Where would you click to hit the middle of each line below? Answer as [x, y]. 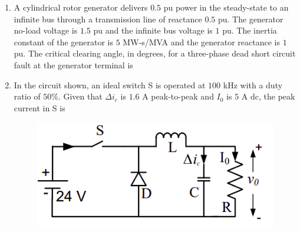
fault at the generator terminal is [73, 64]
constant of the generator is [64, 42]
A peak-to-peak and [178, 96]
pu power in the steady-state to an [226, 7]
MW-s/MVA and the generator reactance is [201, 42]
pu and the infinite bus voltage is [153, 30]
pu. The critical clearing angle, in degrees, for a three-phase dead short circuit [155, 53]
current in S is [39, 107]
